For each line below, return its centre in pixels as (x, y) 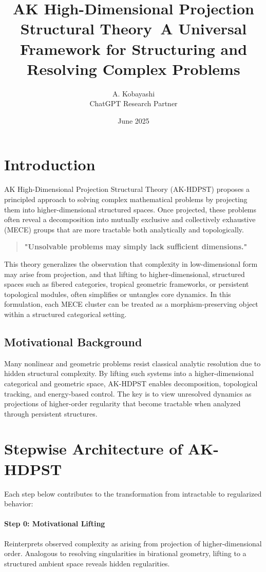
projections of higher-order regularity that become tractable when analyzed (122, 403)
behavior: (19, 504)
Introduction (50, 164)
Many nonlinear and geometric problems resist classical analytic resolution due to (132, 363)
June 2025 (134, 120)
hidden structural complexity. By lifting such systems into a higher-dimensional (129, 373)
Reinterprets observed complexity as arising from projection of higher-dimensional (133, 543)
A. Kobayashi (134, 93)
